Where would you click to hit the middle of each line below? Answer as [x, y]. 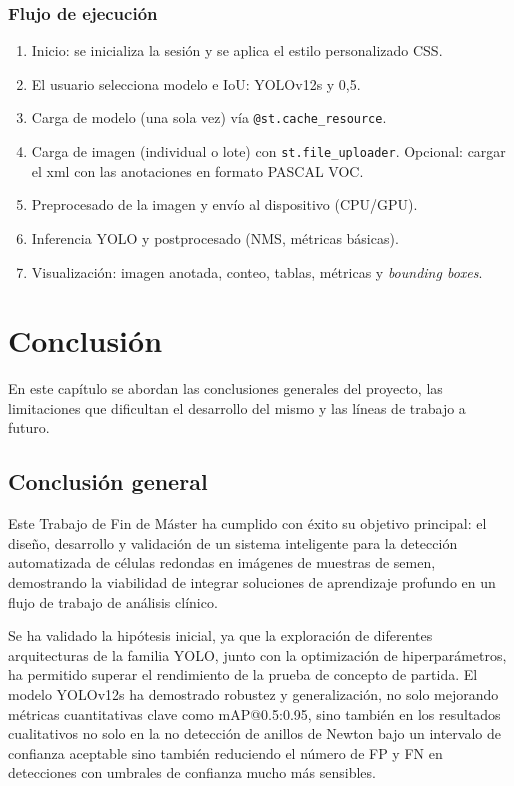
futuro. [29, 427]
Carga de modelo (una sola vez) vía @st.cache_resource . [209, 117]
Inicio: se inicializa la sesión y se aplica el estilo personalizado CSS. [237, 50]
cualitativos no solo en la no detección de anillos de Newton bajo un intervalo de [254, 733]
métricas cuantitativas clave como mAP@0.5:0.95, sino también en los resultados [254, 713]
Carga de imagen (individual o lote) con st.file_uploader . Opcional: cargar [268, 151]
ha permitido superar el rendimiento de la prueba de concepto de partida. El [243, 674]
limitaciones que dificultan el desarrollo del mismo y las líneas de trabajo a [237, 407]
